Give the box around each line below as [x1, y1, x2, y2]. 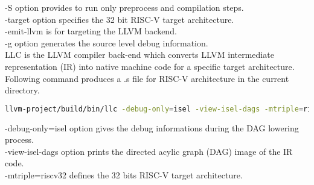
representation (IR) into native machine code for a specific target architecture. [5, 60, 295, 72]
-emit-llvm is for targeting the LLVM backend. [5, 25, 177, 37]
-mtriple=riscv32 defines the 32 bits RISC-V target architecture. [5, 169, 243, 181]
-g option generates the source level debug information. [5, 36, 208, 49]
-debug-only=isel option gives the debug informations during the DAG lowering [5, 121, 299, 134]
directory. [5, 84, 40, 96]
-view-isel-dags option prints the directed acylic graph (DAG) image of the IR [5, 145, 293, 157]
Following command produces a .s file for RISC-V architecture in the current [5, 72, 289, 84]
